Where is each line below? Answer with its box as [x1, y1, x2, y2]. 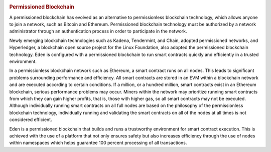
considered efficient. [9, 116, 52, 122]
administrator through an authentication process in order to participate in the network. [9, 28, 188, 34]
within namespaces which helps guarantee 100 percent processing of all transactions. [9, 140, 187, 146]
